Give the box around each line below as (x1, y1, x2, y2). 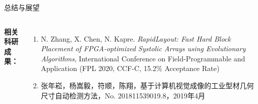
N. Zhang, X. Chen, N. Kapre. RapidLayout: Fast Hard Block (41, 33, 231, 44)
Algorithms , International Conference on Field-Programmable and (41, 53, 245, 63)
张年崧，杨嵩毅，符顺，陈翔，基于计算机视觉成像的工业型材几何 (41, 80, 254, 90)
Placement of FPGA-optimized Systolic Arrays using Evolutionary (41, 43, 246, 54)
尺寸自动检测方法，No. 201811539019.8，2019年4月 (41, 90, 205, 100)
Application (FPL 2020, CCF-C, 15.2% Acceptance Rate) (41, 63, 219, 74)
